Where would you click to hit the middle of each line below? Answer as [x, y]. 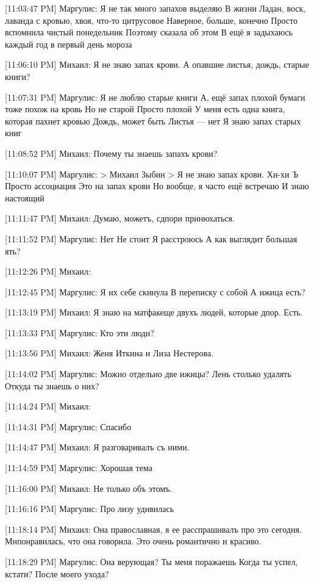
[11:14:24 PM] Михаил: [48, 406]
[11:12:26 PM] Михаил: [48, 271]
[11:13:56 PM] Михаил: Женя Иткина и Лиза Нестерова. [109, 353]
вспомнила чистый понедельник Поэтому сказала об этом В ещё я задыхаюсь [149, 32]
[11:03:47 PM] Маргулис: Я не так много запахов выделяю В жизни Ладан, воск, [155, 8]
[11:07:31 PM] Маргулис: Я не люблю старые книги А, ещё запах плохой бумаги [155, 97]
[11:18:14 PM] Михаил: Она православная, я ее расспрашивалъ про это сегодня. [153, 529]
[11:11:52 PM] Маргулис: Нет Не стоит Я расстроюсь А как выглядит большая [151, 238]
